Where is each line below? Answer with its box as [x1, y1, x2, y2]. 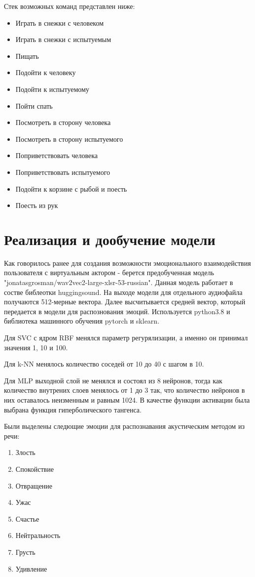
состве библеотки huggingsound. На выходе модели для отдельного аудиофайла [4, 287, 243, 297]
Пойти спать [15, 100, 53, 111]
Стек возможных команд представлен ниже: [4, 1, 135, 11]
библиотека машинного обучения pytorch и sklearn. [4, 316, 160, 326]
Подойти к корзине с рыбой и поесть [15, 183, 127, 194]
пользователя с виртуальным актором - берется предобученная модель [4, 267, 214, 278]
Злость [15, 447, 36, 457]
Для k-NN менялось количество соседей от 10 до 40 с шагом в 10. [4, 359, 204, 369]
